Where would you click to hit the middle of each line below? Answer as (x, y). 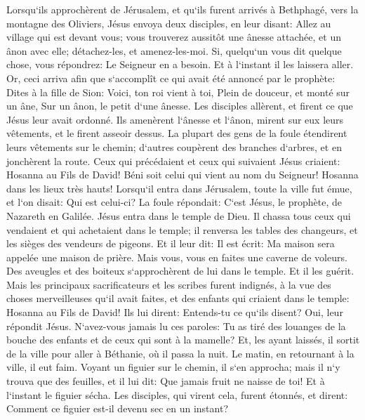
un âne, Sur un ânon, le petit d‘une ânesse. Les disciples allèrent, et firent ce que (180, 106)
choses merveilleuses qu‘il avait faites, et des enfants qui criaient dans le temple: (178, 298)
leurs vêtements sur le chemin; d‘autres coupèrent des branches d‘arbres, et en (174, 146)
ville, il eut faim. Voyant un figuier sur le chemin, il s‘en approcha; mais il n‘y (173, 367)
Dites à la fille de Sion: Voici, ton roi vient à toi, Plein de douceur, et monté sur (178, 92)
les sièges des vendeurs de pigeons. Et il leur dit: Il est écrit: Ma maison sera (171, 243)
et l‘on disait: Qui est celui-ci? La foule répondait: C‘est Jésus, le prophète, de (174, 202)
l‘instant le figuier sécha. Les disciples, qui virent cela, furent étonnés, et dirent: (177, 394)
